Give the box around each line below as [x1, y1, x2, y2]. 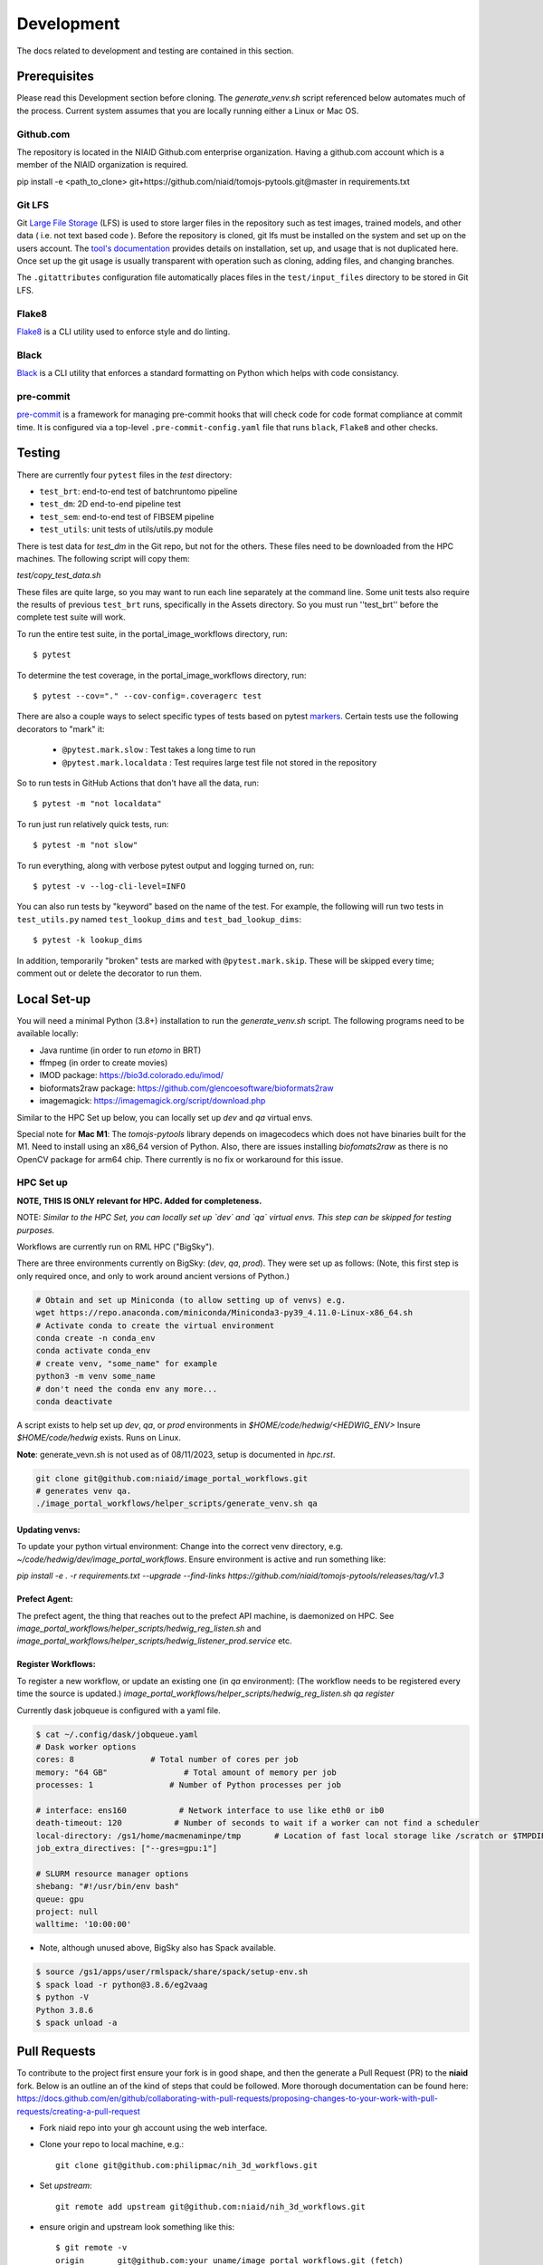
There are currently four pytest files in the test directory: [16, 469, 233, 480]
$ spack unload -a [35, 2017, 118, 2028]
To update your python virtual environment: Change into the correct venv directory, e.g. [16, 1541, 344, 1552]
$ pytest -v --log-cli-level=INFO [33, 881, 186, 892]
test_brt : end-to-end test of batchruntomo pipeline [39, 486, 238, 496]
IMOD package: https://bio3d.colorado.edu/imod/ [39, 1070, 224, 1081]
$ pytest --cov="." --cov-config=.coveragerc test [33, 691, 262, 701]
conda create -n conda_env [35, 1333, 156, 1343]
